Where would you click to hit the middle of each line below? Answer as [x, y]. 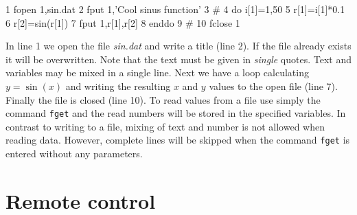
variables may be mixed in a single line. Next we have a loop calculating [157, 72]
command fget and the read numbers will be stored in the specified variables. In [176, 113]
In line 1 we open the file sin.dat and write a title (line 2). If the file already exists [178, 46]
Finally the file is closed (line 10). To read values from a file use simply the [163, 99]
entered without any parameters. [74, 154]
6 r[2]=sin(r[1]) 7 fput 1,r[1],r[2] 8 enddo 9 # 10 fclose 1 [123, 22]
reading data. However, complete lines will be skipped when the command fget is [178, 140]
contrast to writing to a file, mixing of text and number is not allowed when [165, 126]
